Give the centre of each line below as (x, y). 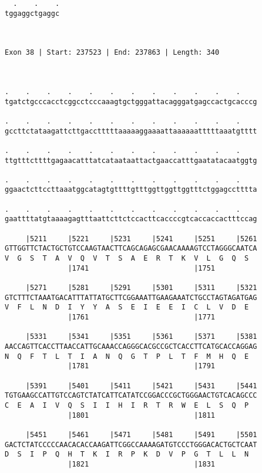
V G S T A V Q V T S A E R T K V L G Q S (127, 259)
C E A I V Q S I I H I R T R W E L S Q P (127, 405)
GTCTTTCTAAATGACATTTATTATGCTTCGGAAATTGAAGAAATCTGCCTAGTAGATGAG (131, 297)
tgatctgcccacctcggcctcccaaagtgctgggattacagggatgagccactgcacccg (131, 101)
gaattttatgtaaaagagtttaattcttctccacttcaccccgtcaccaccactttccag (131, 219)
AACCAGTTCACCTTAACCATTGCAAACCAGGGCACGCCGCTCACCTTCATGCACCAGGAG (131, 346)
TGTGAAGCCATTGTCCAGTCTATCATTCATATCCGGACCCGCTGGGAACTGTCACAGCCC (131, 396)
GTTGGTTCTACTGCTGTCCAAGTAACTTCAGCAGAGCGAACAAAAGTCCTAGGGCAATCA (131, 249)
